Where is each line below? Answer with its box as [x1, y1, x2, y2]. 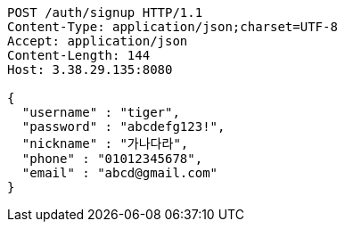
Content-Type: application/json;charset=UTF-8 [7, 20, 338, 34]
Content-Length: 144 [7, 48, 151, 62]
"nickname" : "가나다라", [21, 136, 189, 151]
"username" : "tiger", [21, 105, 180, 119]
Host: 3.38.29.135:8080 [7, 62, 173, 77]
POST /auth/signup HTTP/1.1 [7, 5, 203, 20]
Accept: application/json [7, 34, 188, 48]
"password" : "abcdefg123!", [21, 119, 226, 134]
